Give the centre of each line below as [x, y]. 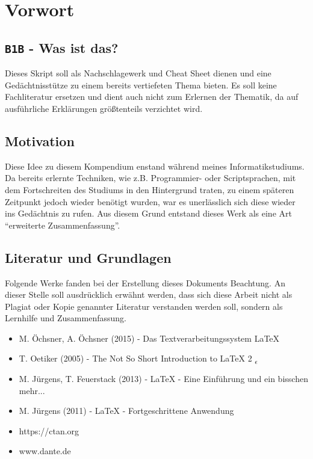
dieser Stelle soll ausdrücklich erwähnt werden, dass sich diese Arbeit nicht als [149, 294]
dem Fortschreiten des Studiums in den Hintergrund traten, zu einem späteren [150, 189]
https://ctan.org [49, 430]
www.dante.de [45, 451]
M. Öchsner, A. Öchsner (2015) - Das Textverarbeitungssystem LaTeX [149, 338]
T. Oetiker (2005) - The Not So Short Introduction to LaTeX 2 [135, 358]
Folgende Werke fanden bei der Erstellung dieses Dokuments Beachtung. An [145, 282]
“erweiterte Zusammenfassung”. [63, 225]
